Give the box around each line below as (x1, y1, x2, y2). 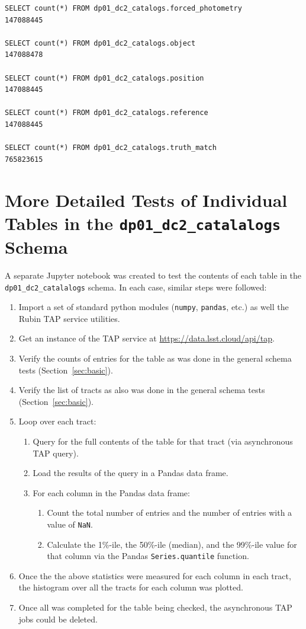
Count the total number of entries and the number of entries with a (47, 506, 292, 519)
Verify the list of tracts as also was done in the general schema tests (18, 384, 265, 396)
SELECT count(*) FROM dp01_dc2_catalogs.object (5, 39, 196, 47)
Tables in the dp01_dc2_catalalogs (5, 210, 281, 235)
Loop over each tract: (18, 415, 96, 427)
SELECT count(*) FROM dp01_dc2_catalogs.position (5, 74, 204, 82)
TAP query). (33, 446, 79, 459)
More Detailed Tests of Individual (5, 187, 288, 212)
